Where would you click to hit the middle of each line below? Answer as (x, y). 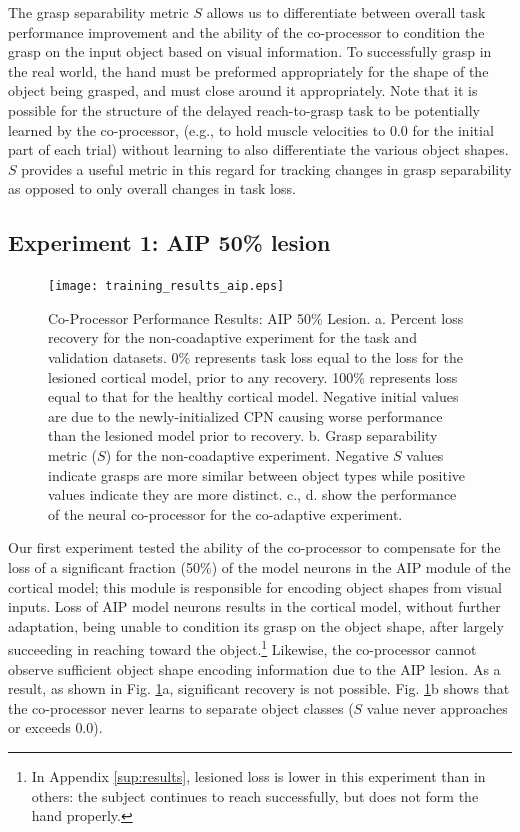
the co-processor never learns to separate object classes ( (181, 707)
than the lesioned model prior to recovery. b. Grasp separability (243, 435)
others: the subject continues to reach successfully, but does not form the (255, 795)
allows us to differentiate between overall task (346, 12)
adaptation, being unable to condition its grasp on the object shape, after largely (256, 625)
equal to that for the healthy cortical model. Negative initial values (253, 396)
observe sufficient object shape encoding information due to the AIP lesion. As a (254, 668)
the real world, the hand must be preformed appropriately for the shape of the (248, 70)
